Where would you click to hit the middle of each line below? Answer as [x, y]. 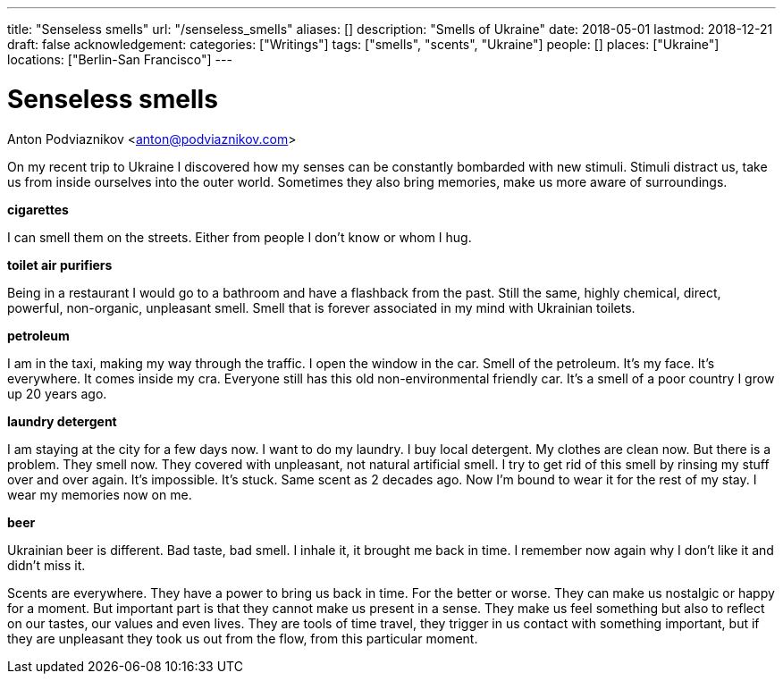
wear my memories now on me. [100, 494]
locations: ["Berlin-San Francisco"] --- [120, 59]
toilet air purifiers [60, 265]
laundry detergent [62, 421]
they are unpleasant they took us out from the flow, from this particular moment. [243, 638]
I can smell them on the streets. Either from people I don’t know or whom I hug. [240, 237]
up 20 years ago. [57, 393]
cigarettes [38, 209]
